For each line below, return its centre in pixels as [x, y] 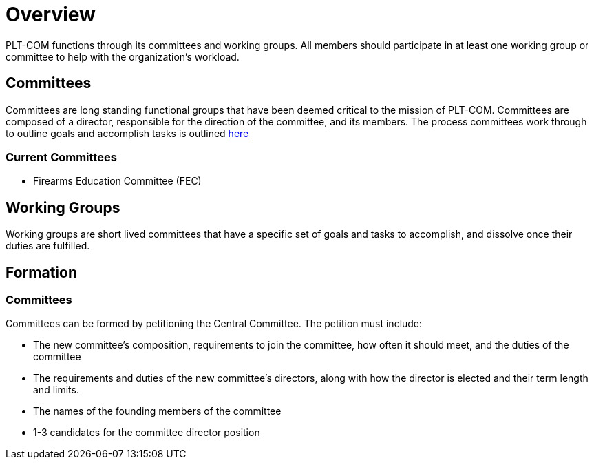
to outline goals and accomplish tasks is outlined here [127, 133]
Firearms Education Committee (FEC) [117, 181]
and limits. [56, 390]
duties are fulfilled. [48, 246]
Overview [51, 14]
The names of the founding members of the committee [157, 411]
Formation [41, 272]
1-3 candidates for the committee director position [147, 433]
